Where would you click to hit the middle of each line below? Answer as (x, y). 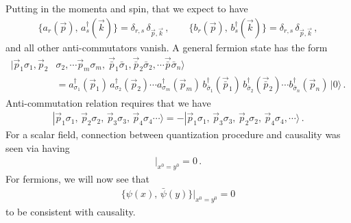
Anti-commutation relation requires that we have (108, 102)
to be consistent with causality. (71, 211)
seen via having (38, 147)
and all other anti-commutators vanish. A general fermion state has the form (167, 47)
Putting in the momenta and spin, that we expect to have (127, 8)
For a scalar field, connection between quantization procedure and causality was (173, 134)
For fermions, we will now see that (78, 179)
